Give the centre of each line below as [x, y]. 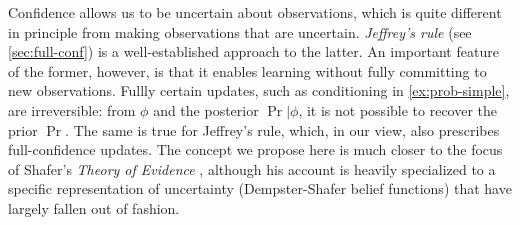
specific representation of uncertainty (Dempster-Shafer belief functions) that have [260, 188]
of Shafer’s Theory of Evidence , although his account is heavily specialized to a [252, 168]
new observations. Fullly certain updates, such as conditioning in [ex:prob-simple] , [259, 90]
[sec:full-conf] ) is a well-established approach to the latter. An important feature [253, 51]
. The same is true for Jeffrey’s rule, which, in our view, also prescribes [282, 129]
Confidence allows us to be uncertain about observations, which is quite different [255, 12]
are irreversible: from [72, 109]
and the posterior [206, 109]
